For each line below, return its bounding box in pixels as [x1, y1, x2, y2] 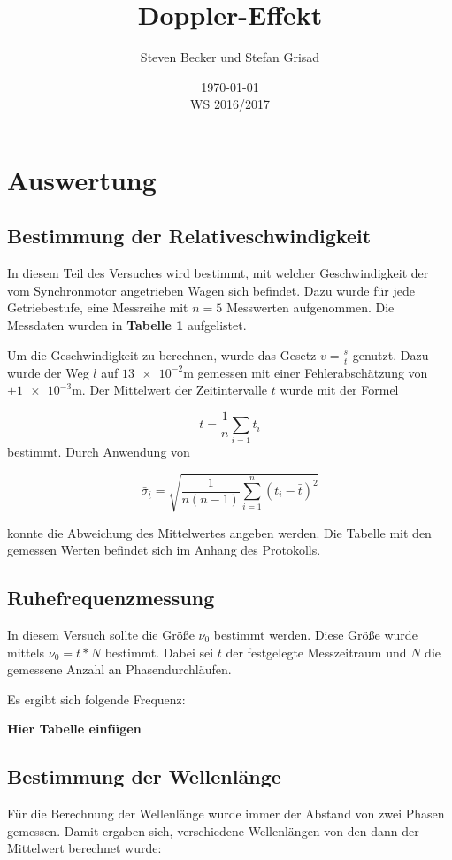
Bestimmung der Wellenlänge [7, 763, 281, 790]
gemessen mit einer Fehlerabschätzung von [197, 363, 428, 381]
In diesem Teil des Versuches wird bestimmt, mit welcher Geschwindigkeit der [7, 264, 429, 282]
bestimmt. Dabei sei [104, 642, 214, 661]
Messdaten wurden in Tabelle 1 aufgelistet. [7, 316, 247, 334]
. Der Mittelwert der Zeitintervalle [81, 380, 268, 399]
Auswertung [7, 161, 157, 197]
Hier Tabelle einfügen [7, 719, 142, 738]
